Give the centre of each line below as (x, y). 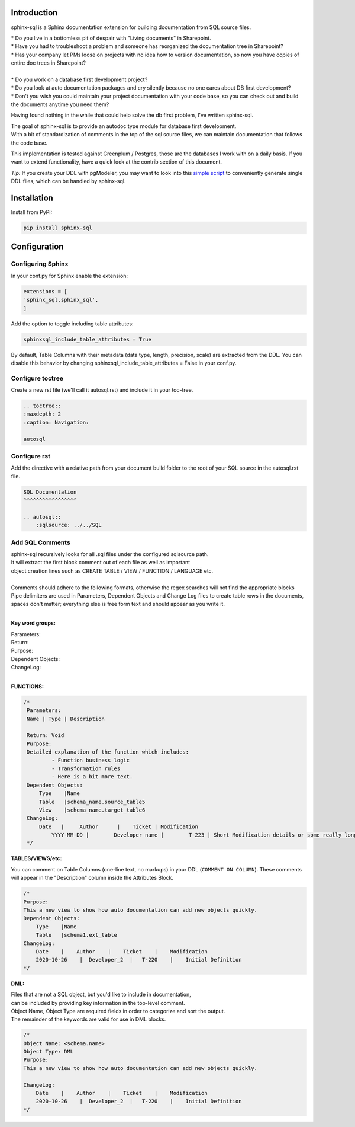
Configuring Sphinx (40, 264)
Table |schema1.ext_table (77, 935)
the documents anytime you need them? (60, 104)
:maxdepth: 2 (42, 414)
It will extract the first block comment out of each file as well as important (101, 563)
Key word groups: (33, 623)
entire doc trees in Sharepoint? (49, 63)
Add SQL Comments (41, 542)
